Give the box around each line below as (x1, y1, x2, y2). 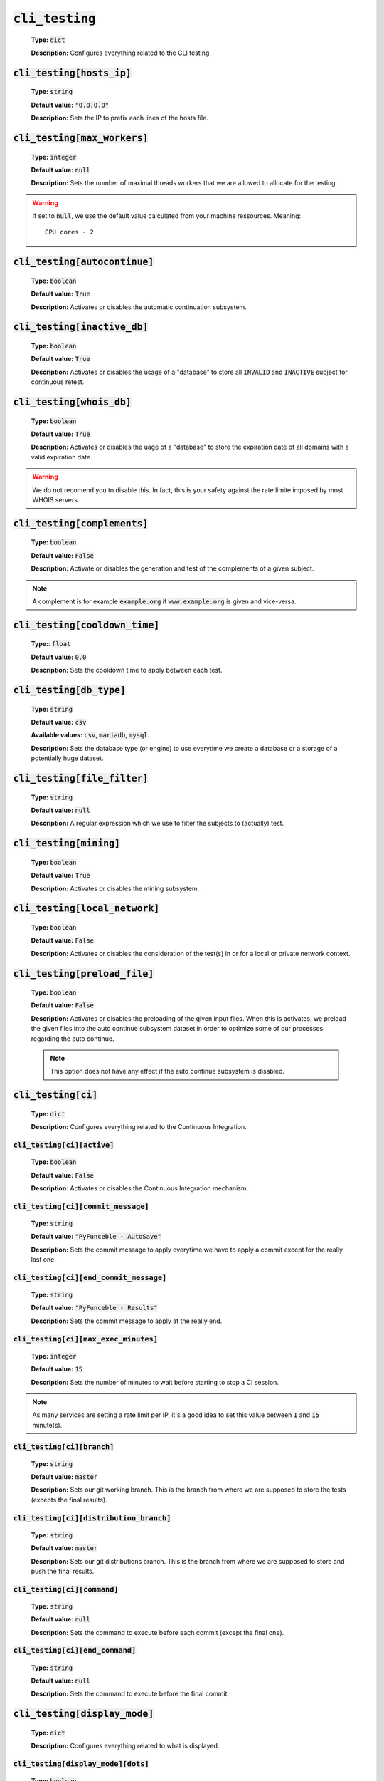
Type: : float (31, 640, 71, 648)
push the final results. (31, 1567, 95, 1575)
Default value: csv (31, 717, 87, 726)
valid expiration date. (31, 452, 92, 461)
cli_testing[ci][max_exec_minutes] (13, 1334, 159, 1344)
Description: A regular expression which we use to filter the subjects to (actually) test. (31, 819, 284, 828)
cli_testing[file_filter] (13, 772, 149, 784)
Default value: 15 (31, 1365, 83, 1374)
